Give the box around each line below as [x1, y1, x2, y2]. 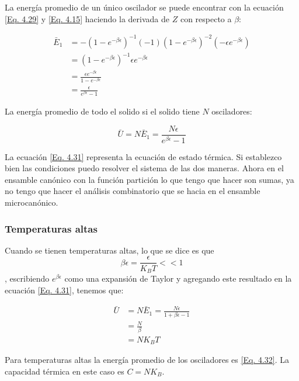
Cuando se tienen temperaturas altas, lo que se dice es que [5, 244, 214, 256]
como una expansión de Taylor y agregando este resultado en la [64, 272, 292, 284]
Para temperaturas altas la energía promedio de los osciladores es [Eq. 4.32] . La [5, 354, 289, 366]
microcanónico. [5, 196, 58, 209]
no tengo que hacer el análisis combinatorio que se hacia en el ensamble [5, 185, 260, 197]
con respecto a [180, 12, 232, 25]
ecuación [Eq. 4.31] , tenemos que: [5, 283, 124, 296]
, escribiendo [5, 272, 50, 284]
